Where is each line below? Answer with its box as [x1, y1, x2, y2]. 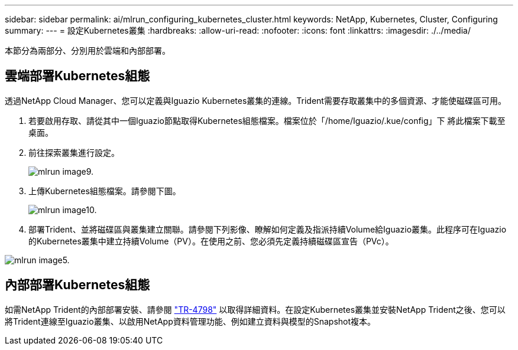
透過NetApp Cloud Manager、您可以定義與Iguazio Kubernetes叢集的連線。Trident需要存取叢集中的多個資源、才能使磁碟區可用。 [5, 95, 506, 106]
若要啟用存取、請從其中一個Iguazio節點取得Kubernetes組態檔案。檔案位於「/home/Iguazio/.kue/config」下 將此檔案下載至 [28, 115, 506, 126]
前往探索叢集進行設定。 [28, 147, 119, 158]
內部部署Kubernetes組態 [5, 277, 150, 293]
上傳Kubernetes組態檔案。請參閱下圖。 [28, 185, 181, 196]
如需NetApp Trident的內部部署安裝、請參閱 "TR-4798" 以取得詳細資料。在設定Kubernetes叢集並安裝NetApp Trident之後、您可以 [5, 304, 506, 315]
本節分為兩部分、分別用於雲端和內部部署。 [5, 45, 170, 55]
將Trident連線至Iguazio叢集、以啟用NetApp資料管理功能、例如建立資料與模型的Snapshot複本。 [5, 316, 376, 326]
